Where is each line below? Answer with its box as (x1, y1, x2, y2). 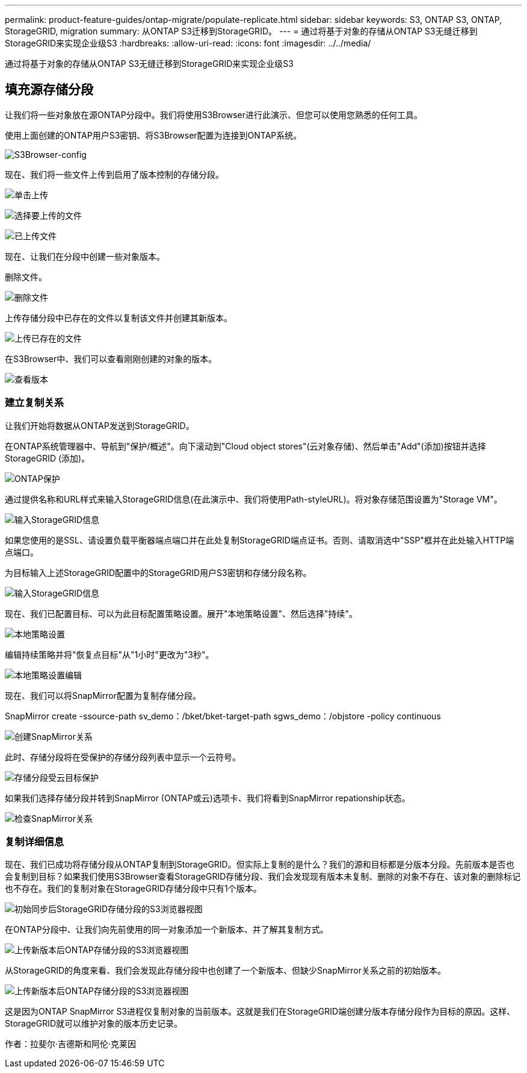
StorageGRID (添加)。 (5, 452, 90, 463)
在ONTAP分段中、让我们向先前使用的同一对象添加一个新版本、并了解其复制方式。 (5, 924, 328, 935)
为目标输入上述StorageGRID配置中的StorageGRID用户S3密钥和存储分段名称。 (5, 567, 312, 578)
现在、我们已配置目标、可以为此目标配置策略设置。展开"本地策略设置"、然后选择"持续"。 (5, 608, 358, 619)
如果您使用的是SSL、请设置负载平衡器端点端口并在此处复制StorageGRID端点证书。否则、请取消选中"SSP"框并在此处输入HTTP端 (5, 534, 514, 545)
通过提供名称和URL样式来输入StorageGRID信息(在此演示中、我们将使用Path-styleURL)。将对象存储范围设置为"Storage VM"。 (5, 493, 502, 504)
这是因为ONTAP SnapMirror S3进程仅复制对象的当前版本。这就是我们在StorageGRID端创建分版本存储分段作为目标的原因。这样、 (5, 1006, 516, 1017)
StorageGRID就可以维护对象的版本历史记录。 (5, 1018, 183, 1029)
